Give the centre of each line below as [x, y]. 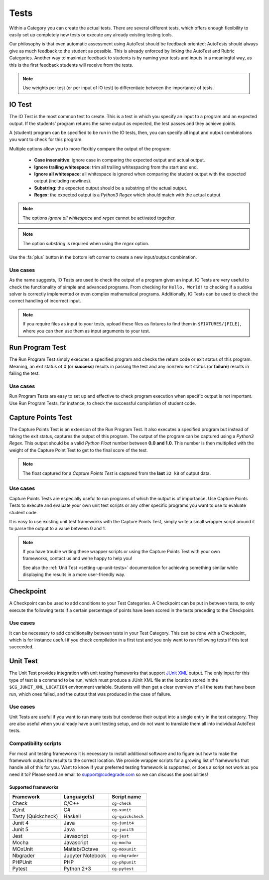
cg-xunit [122, 810]
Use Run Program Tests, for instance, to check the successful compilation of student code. [103, 403]
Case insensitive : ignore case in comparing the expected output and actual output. [120, 160]
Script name [127, 797]
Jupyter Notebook [85, 856]
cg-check [122, 803]
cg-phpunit [124, 862]
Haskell [72, 816]
